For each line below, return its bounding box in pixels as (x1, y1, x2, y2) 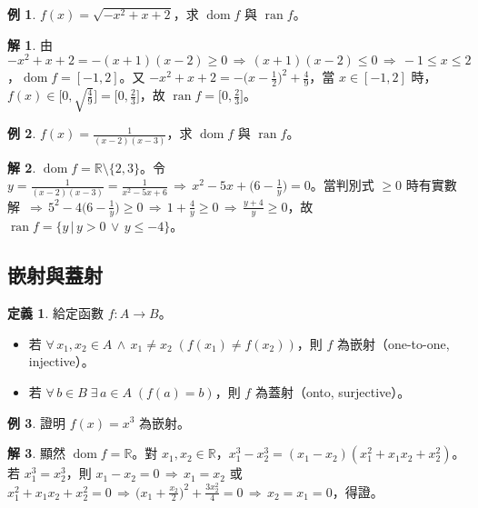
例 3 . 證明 (7, 413, 65, 432)
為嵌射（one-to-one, (336, 334, 450, 353)
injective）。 (28, 352, 95, 371)
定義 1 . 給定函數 (7, 304, 104, 323)
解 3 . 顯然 (7, 443, 65, 463)
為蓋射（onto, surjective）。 (254, 382, 411, 401)
